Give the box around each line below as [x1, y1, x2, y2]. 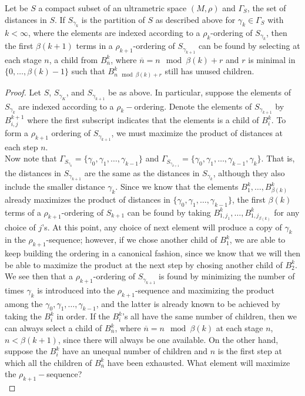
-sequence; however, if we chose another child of [46, 233, 217, 246]
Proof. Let [5, 86, 41, 98]
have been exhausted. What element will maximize [107, 356, 290, 368]
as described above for [155, 13, 236, 25]
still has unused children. [165, 65, 254, 77]
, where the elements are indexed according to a [28, 27, 200, 38]
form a [5, 127, 29, 139]
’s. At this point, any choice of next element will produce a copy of [42, 220, 282, 233]
